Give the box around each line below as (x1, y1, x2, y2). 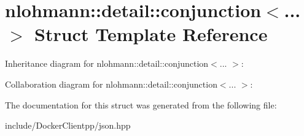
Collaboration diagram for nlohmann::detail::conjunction (5, 77, 217, 90)
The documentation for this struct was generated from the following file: (5, 98, 277, 111)
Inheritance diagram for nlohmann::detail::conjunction (5, 57, 209, 70)
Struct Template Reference (34, 21, 268, 47)
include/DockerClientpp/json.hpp (5, 119, 131, 132)
